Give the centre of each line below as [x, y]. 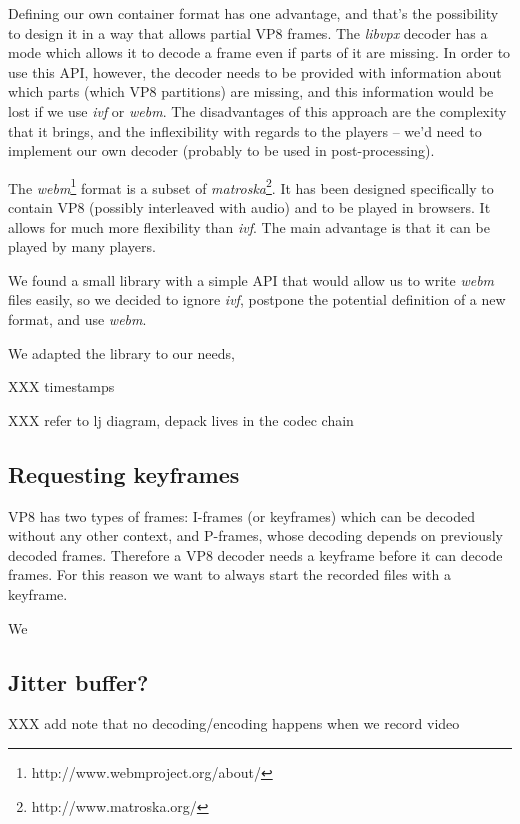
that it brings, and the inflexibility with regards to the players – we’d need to [245, 130]
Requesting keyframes [124, 473]
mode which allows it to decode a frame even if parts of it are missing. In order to [259, 52]
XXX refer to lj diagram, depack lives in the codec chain [181, 419]
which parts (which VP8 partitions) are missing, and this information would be [251, 91]
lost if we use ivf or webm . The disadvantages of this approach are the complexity [257, 110]
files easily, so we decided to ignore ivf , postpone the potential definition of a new [257, 299]
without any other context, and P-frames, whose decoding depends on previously [255, 535]
